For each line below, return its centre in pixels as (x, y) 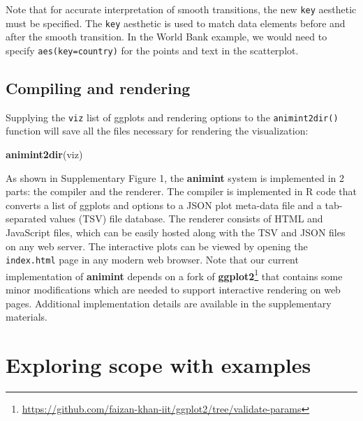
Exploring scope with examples (158, 365)
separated (26, 219)
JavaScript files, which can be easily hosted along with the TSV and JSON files (176, 232)
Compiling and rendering (98, 87)
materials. (27, 317)
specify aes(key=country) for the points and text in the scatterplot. (152, 50)
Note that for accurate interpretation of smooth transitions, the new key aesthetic (181, 9)
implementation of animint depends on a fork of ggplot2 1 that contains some (174, 275)
